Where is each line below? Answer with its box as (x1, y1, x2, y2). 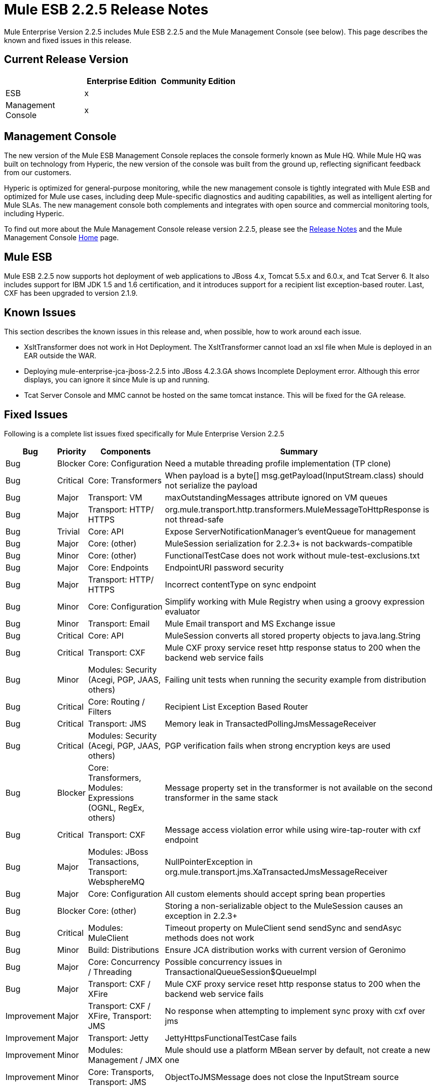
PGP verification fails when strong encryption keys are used (165, 740, 390, 751)
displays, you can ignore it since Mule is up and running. (24, 375, 210, 384)
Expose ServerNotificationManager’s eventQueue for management (165, 526, 416, 536)
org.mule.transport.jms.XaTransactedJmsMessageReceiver (165, 866, 387, 877)
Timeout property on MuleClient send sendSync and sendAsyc (165, 922, 402, 933)
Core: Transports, (88, 1066, 154, 1077)
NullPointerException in (165, 856, 253, 867)
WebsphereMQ (88, 876, 145, 887)
